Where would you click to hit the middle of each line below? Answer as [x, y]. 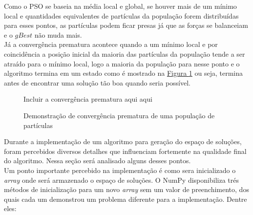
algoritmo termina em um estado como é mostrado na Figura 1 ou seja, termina [124, 73]
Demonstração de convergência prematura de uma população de [119, 115]
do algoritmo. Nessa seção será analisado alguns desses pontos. [97, 161]
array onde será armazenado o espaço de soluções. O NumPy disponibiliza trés [121, 180]
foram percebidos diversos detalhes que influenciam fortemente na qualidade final [125, 151]
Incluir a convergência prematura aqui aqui [88, 99]
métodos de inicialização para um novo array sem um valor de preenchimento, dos [126, 189]
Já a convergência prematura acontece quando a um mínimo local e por [111, 44]
